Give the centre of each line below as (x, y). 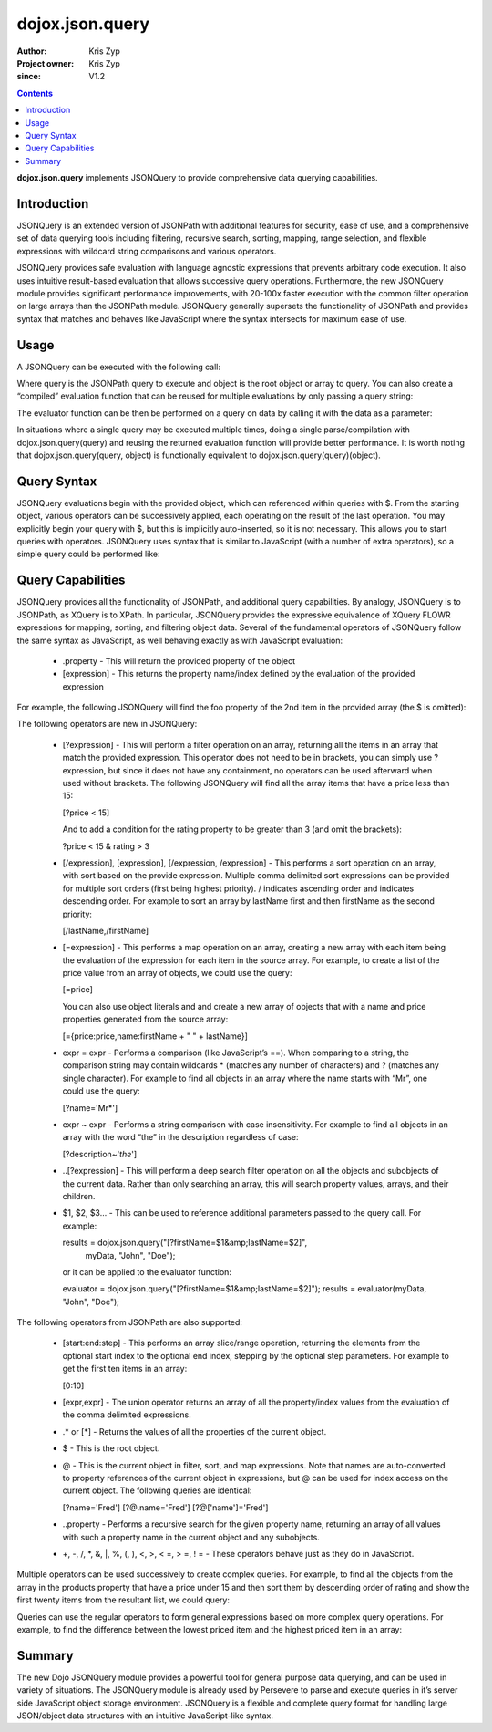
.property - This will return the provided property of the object (179, 660)
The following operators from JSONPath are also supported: (130, 1322)
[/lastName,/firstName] (106, 930)
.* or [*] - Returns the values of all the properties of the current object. (195, 1431)
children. (79, 1196)
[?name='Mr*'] (90, 1107)
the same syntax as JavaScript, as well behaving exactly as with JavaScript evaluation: (180, 640)
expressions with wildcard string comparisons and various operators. (147, 251)
